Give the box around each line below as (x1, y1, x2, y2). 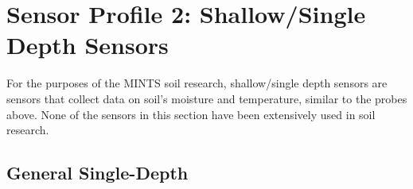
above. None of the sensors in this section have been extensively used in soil (6, 106, 376, 122)
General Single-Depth (6, 160, 189, 185)
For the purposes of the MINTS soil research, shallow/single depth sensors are (6, 75, 388, 91)
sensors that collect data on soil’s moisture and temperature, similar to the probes (6, 90, 407, 106)
